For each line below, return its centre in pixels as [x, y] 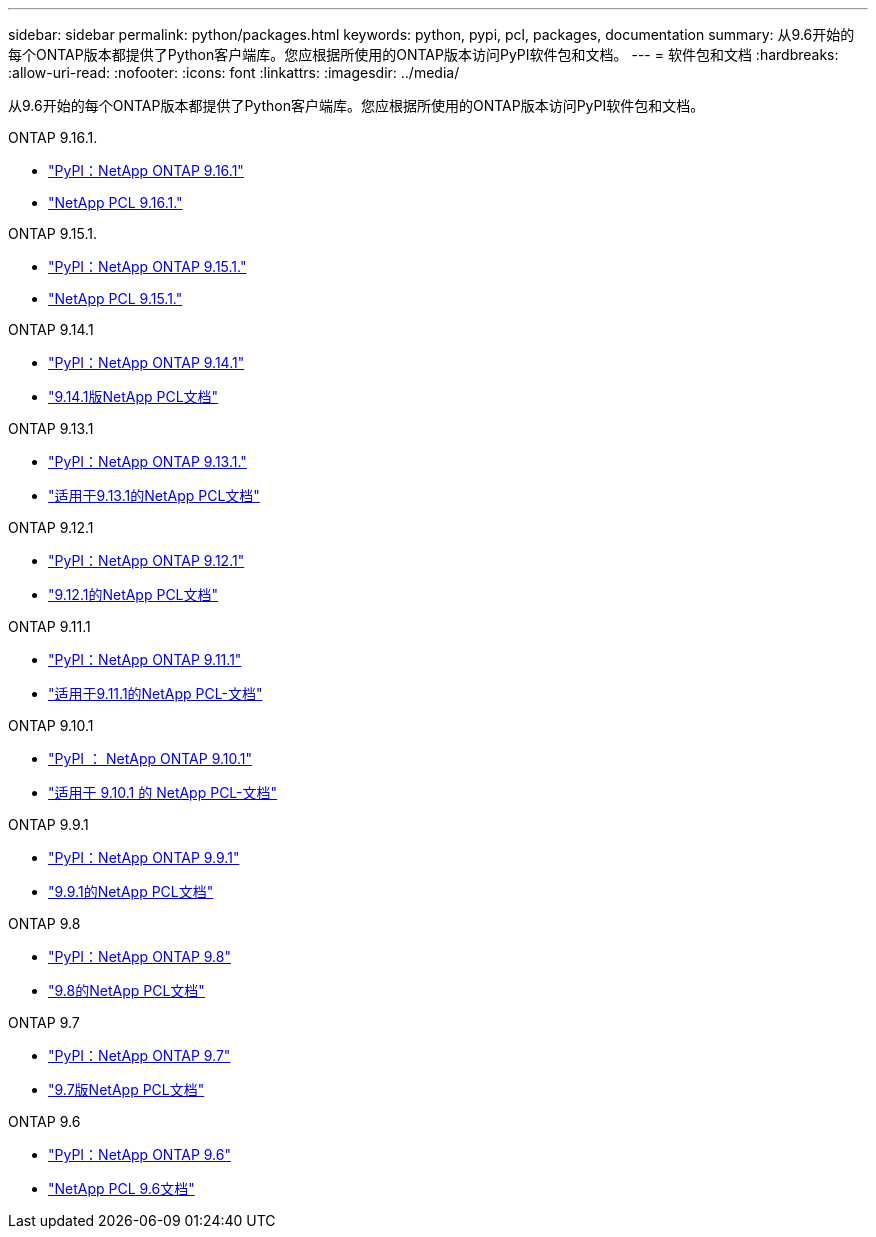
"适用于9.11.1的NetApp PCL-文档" [155, 693]
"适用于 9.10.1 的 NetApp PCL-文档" [163, 792]
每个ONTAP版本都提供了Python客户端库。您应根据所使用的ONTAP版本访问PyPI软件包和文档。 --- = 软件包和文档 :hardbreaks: [423, 54]
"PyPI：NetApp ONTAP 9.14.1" [146, 362]
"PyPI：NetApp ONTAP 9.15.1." [147, 266]
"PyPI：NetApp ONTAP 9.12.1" [146, 560]
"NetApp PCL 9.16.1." [115, 202]
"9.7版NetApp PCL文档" [126, 1089]
